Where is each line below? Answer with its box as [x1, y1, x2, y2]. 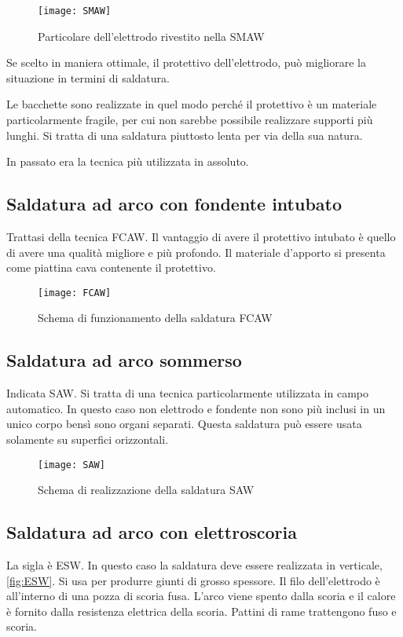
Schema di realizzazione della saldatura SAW [38, 481, 255, 498]
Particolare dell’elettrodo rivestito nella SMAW [38, 27, 265, 44]
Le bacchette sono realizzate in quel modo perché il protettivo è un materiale [6, 96, 377, 112]
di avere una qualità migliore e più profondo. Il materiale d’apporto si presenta [6, 243, 386, 260]
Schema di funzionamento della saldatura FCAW [38, 309, 273, 326]
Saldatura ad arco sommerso [6, 348, 242, 372]
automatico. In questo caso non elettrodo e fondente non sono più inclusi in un [6, 400, 386, 416]
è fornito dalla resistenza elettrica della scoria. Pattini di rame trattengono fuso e [6, 602, 397, 619]
